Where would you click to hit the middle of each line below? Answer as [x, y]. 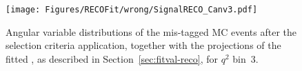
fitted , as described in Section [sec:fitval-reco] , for [112, 58]
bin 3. [245, 58]
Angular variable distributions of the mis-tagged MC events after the [151, 31]
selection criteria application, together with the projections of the [143, 45]
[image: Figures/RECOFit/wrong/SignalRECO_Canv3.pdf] [132, 10]
